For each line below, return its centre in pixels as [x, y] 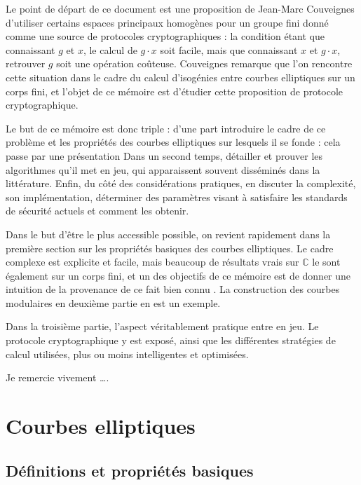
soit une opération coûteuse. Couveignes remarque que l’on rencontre [204, 63]
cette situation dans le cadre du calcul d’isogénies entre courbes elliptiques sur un [180, 77]
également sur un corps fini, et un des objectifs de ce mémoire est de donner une [178, 275]
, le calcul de [110, 49]
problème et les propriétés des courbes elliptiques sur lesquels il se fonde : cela [173, 142]
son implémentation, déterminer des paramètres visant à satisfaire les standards [177, 197]
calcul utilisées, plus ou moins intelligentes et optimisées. [127, 354]
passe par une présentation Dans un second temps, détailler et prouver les [164, 155]
